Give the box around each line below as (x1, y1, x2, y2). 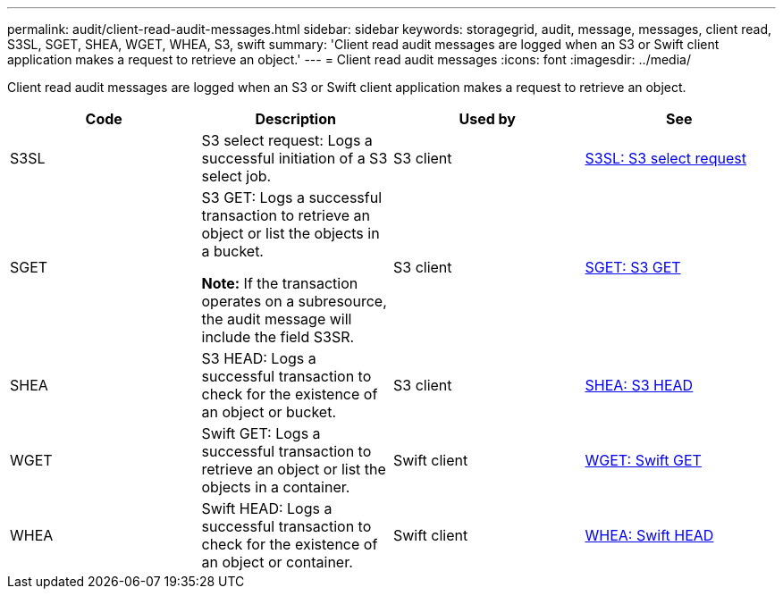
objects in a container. (201, 478, 350, 496)
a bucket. (201, 242, 264, 260)
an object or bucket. (201, 403, 337, 421)
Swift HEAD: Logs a (201, 499, 333, 517)
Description (255, 110, 336, 128)
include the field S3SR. (201, 328, 355, 346)
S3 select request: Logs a (201, 131, 373, 149)
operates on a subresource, (201, 292, 387, 310)
